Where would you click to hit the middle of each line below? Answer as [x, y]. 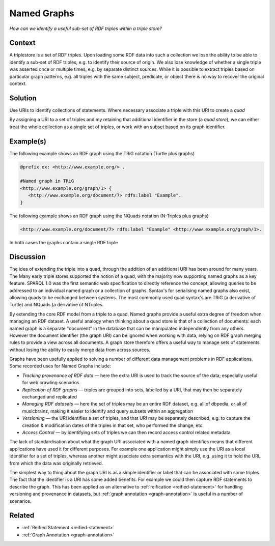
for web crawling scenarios [51, 383]
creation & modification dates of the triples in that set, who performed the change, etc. [113, 425]
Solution [23, 98]
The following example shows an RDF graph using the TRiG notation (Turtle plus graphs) [102, 153]
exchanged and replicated [50, 397]
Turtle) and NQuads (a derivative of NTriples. [57, 305]
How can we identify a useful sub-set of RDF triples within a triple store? [86, 28]
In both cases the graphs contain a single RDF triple [64, 242]
